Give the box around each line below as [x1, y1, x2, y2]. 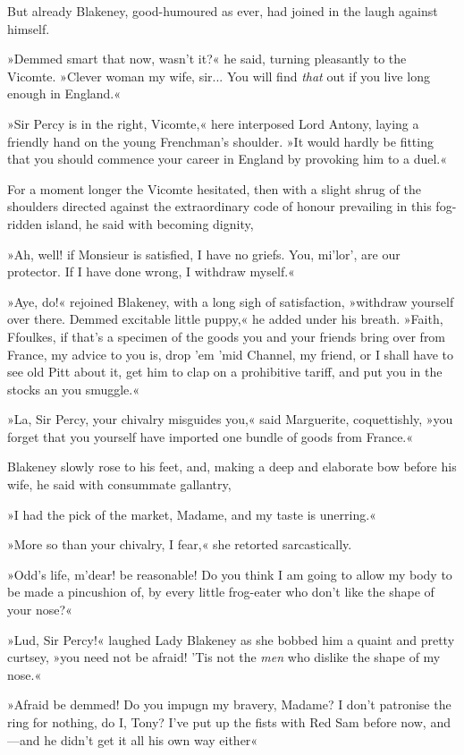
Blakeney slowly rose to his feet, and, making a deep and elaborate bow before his [7, 457, 457, 476]
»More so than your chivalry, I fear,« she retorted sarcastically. [7, 535, 352, 554]
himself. [7, 19, 50, 38]
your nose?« [7, 600, 72, 619]
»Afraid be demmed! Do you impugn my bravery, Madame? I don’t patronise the [7, 695, 451, 714]
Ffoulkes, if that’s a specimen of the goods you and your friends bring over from [7, 327, 446, 345]
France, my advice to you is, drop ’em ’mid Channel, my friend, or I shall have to [7, 344, 454, 363]
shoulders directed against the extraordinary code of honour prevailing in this [7, 197, 432, 216]
